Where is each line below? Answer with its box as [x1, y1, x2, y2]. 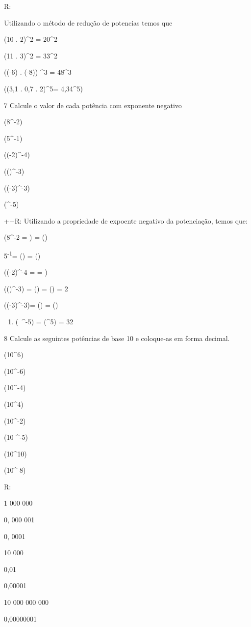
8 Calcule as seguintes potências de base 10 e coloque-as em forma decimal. [4, 333, 230, 343]
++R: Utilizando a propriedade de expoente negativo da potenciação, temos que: [4, 215, 248, 226]
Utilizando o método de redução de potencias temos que [4, 17, 173, 28]
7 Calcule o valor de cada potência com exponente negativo [4, 100, 182, 110]
